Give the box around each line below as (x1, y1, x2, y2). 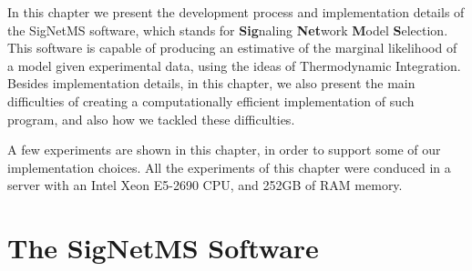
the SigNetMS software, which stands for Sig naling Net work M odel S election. (7, 20, 448, 39)
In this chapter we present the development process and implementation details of (7, 3, 465, 21)
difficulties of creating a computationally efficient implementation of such (7, 91, 415, 110)
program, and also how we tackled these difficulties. (7, 109, 295, 128)
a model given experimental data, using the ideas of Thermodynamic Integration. (7, 55, 461, 75)
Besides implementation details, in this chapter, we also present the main (7, 74, 416, 93)
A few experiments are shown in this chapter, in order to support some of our (7, 140, 441, 159)
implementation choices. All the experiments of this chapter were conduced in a (7, 157, 451, 176)
